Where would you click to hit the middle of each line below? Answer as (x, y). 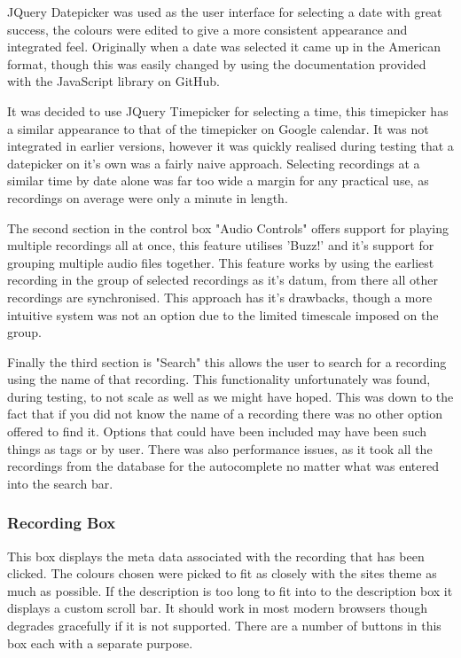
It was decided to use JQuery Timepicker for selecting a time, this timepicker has (228, 110)
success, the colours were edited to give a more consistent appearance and (207, 29)
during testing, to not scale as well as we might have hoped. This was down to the (230, 396)
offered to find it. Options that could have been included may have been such (217, 431)
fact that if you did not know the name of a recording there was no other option (225, 414)
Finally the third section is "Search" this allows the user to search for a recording (227, 361)
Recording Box (62, 523)
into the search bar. (60, 483)
